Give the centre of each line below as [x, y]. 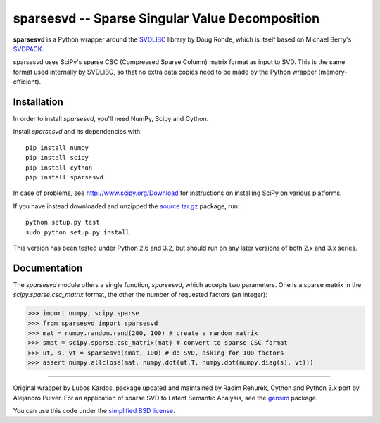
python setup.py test [63, 222]
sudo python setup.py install [78, 232]
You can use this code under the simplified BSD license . [94, 410]
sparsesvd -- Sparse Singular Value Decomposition [166, 18]
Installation [38, 102]
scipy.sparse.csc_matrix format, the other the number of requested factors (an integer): [140, 295]
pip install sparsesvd [65, 177]
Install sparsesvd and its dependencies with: [77, 132]
